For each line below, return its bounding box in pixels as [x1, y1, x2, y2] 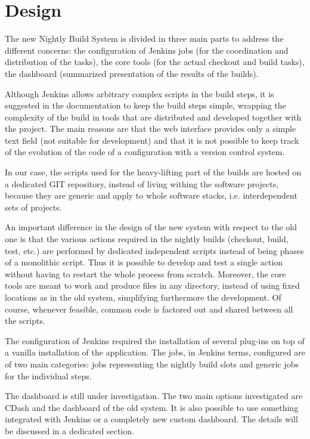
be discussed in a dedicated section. [5, 424, 134, 437]
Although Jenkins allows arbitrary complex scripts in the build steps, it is [5, 87, 274, 100]
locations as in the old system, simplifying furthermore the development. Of [5, 291, 281, 303]
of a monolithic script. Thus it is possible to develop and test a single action [5, 256, 283, 268]
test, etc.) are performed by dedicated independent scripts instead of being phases [5, 244, 304, 256]
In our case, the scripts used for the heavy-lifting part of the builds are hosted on [5, 166, 302, 178]
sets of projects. [5, 200, 62, 213]
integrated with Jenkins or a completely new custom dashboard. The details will [5, 413, 298, 425]
